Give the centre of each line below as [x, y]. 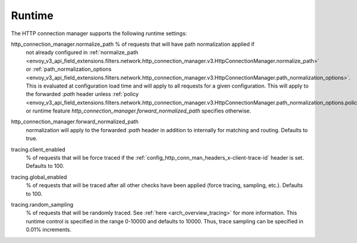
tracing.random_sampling [42, 204]
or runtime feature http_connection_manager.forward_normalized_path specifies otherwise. [138, 111]
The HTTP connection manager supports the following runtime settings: [99, 33]
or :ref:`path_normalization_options [69, 69]
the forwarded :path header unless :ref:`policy [82, 94]
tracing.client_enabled [38, 149]
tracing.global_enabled [39, 177]
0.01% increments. [48, 230]
